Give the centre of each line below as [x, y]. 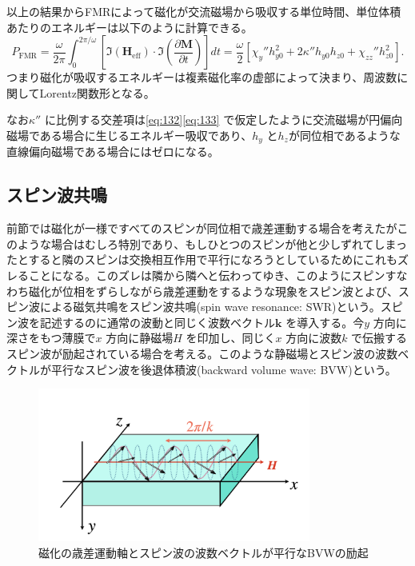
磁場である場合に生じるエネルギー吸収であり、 [130, 135]
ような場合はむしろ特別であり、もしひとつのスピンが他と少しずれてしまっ [212, 243]
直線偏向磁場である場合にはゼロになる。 [113, 151]
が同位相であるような [344, 135]
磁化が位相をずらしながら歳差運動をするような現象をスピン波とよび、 [213, 291]
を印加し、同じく [231, 338]
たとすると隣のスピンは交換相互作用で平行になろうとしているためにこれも [202, 259]
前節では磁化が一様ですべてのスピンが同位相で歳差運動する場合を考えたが [202, 228]
